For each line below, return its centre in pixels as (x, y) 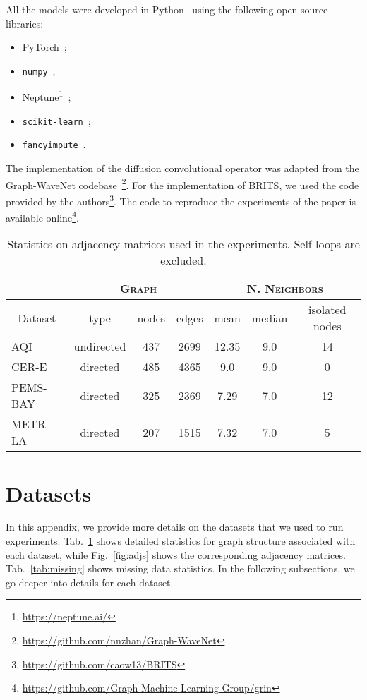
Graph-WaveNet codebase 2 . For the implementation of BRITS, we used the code (182, 183)
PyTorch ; (44, 47)
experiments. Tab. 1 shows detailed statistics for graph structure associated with (181, 541)
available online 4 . (42, 216)
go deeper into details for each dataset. (90, 582)
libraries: (25, 23)
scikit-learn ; (56, 120)
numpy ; (39, 70)
